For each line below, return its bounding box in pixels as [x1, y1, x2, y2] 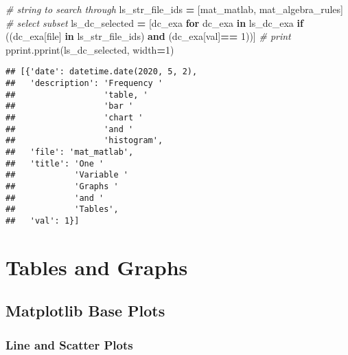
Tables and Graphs [5, 252, 188, 281]
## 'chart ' [5, 113, 143, 122]
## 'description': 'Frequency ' [5, 78, 163, 89]
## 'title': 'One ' [5, 158, 104, 169]
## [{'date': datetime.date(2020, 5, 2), [5, 67, 198, 77]
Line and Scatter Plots [5, 336, 133, 353]
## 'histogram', [5, 136, 163, 146]
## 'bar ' [5, 101, 134, 111]
